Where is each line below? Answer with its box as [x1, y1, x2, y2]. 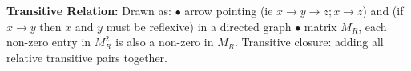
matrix [304, 18, 337, 34]
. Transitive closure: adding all [235, 34, 384, 50]
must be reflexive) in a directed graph [106, 18, 292, 34]
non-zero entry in [6, 34, 91, 50]
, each [358, 18, 387, 34]
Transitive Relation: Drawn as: [6, 2, 171, 18]
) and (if [362, 2, 404, 18]
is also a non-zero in [115, 34, 214, 50]
